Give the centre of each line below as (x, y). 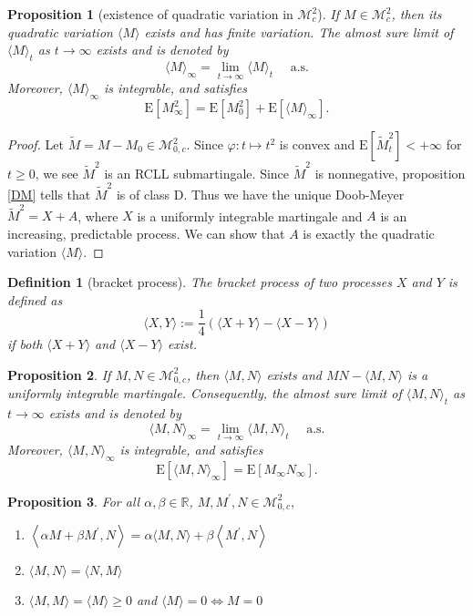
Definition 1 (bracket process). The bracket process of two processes (200, 282)
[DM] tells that (49, 195)
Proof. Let (36, 144)
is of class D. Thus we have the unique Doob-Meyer (260, 195)
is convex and (317, 144)
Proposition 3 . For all (74, 501)
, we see (57, 173)
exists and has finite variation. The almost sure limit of (299, 31)
